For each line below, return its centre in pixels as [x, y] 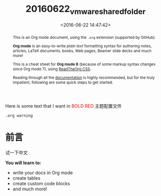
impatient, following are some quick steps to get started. [63, 82]
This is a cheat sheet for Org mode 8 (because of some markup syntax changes [84, 64]
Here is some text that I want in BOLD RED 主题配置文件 [64, 106]
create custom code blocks [41, 183]
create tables [26, 178]
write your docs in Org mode [43, 173]
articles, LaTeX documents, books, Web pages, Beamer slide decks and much [82, 51]
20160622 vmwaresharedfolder [86, 10]
